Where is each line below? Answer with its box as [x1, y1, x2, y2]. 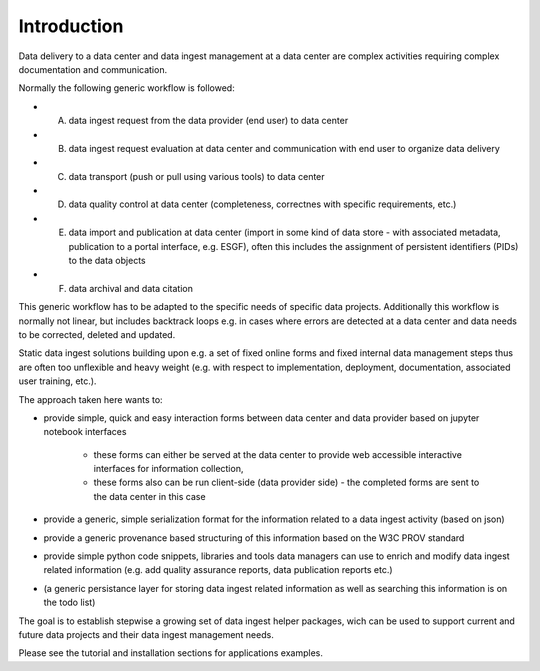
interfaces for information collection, [93, 463, 244, 475]
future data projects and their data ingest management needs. [18, 629, 274, 640]
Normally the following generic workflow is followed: [18, 82, 235, 94]
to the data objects [68, 255, 146, 267]
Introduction [18, 15, 124, 37]
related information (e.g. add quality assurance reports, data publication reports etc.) [43, 564, 394, 576]
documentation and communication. [18, 63, 168, 75]
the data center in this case [93, 490, 206, 502]
